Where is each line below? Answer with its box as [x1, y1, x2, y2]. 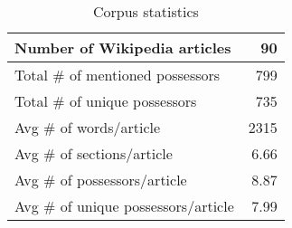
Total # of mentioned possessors [14, 64, 221, 85]
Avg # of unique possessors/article [14, 195, 234, 216]
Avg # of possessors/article [14, 169, 187, 190]
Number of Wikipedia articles [14, 37, 231, 58]
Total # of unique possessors [14, 90, 197, 111]
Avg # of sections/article [14, 143, 173, 164]
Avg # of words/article [14, 117, 161, 138]
